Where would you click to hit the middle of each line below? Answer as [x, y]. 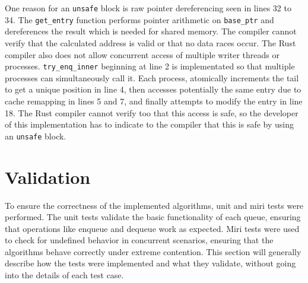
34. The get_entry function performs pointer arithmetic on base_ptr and [139, 19]
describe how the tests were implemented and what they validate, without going [150, 263]
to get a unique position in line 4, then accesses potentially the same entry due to [153, 89]
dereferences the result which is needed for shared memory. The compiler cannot [151, 31]
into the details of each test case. [64, 275]
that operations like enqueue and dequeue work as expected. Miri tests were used [152, 228]
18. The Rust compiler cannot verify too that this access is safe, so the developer [152, 112]
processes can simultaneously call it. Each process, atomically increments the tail [152, 77]
